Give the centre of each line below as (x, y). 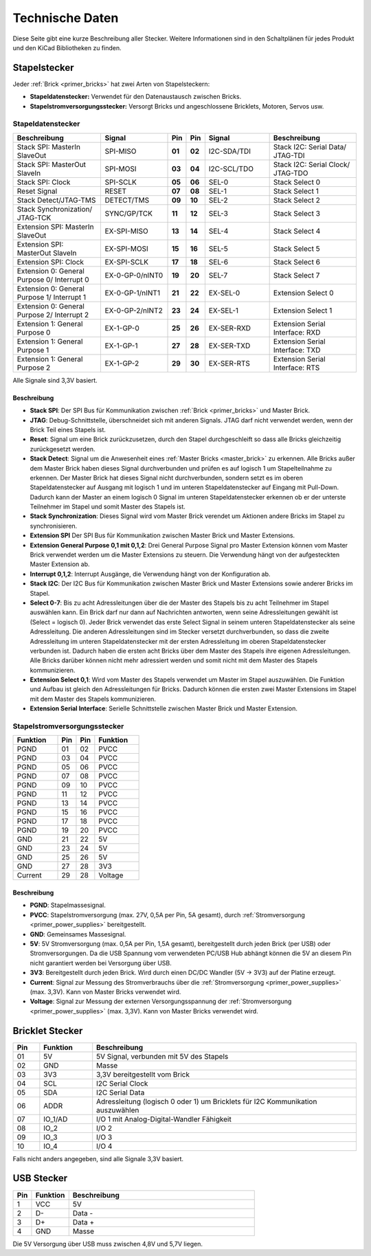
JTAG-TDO (291, 173)
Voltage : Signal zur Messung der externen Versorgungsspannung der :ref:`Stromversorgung (161, 1001)
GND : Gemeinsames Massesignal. (78, 934)
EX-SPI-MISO (126, 231)
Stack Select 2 (297, 200)
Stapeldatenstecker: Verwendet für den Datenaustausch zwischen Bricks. (136, 97)
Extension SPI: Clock (50, 262)
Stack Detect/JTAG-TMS (56, 200)
